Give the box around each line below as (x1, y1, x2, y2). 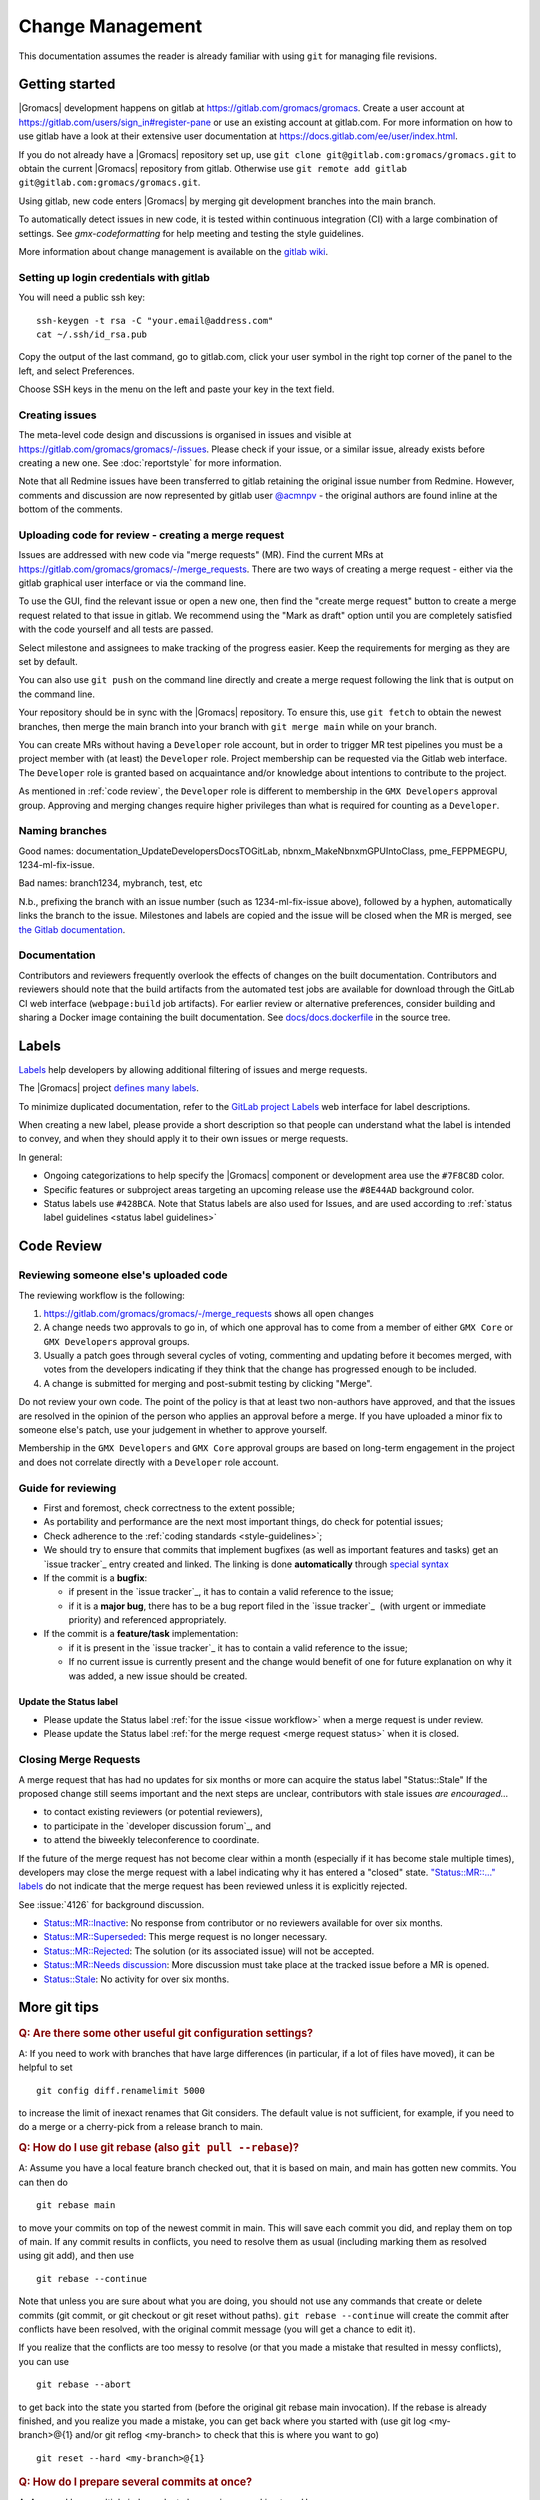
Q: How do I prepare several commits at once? (18, 2475, 253, 2489)
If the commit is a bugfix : (43, 1571, 148, 1584)
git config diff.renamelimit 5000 (36, 2085, 205, 2096)
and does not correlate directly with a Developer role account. (18, 1456, 279, 1468)
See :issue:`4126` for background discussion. (18, 1898, 205, 1910)
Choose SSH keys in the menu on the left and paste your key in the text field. (18, 383, 335, 395)
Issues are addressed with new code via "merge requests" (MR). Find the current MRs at (18, 549, 384, 561)
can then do (18, 2176, 69, 2188)
